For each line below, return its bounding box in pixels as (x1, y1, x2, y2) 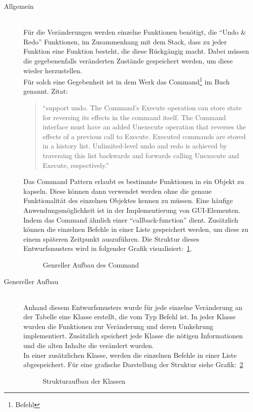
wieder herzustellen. (23, 65, 82, 75)
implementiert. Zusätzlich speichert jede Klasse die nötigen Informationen (23, 330, 243, 341)
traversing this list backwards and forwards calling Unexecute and (42, 150, 239, 160)
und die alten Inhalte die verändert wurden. (23, 340, 154, 350)
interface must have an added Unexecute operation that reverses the (42, 122, 246, 132)
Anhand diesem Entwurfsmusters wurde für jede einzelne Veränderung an (23, 302, 242, 312)
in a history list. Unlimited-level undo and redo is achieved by (42, 141, 227, 151)
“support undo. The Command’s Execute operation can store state (42, 103, 242, 112)
